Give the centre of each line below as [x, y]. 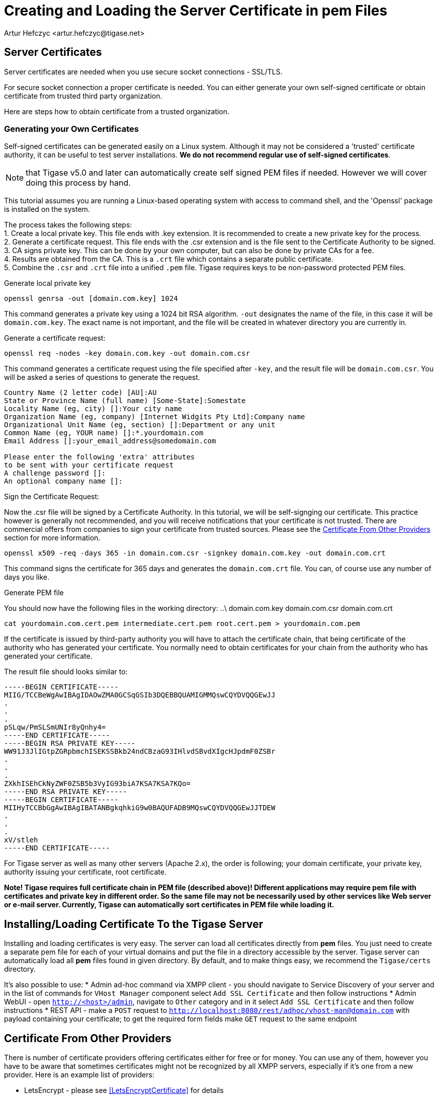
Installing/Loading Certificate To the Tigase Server [134, 924]
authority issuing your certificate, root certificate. [85, 872]
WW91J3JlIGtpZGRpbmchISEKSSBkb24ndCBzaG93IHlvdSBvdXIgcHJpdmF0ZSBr [140, 752]
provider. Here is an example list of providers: [79, 1075]
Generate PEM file [34, 593]
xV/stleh [21, 840]
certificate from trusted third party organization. [83, 96]
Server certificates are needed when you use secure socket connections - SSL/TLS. [143, 71]
